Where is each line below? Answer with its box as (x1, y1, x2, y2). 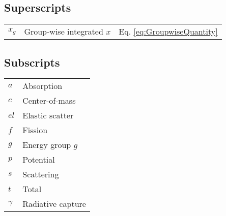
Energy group (22, 139, 71, 151)
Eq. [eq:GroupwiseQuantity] (119, 25, 218, 38)
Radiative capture (22, 198, 86, 210)
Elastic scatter (22, 109, 74, 121)
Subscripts (4, 54, 60, 70)
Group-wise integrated (24, 25, 103, 38)
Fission (22, 124, 48, 136)
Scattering (22, 168, 59, 180)
